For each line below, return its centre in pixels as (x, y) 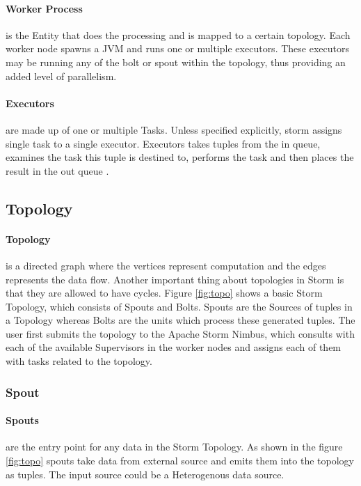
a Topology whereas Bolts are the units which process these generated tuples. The (180, 320)
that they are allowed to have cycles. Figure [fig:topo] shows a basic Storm (164, 293)
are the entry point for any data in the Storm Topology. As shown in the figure (174, 447)
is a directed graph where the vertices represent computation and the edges (166, 265)
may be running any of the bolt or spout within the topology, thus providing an (176, 62)
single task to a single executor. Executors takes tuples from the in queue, (163, 143)
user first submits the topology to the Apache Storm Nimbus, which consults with (180, 333)
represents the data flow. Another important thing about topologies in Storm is (175, 279)
